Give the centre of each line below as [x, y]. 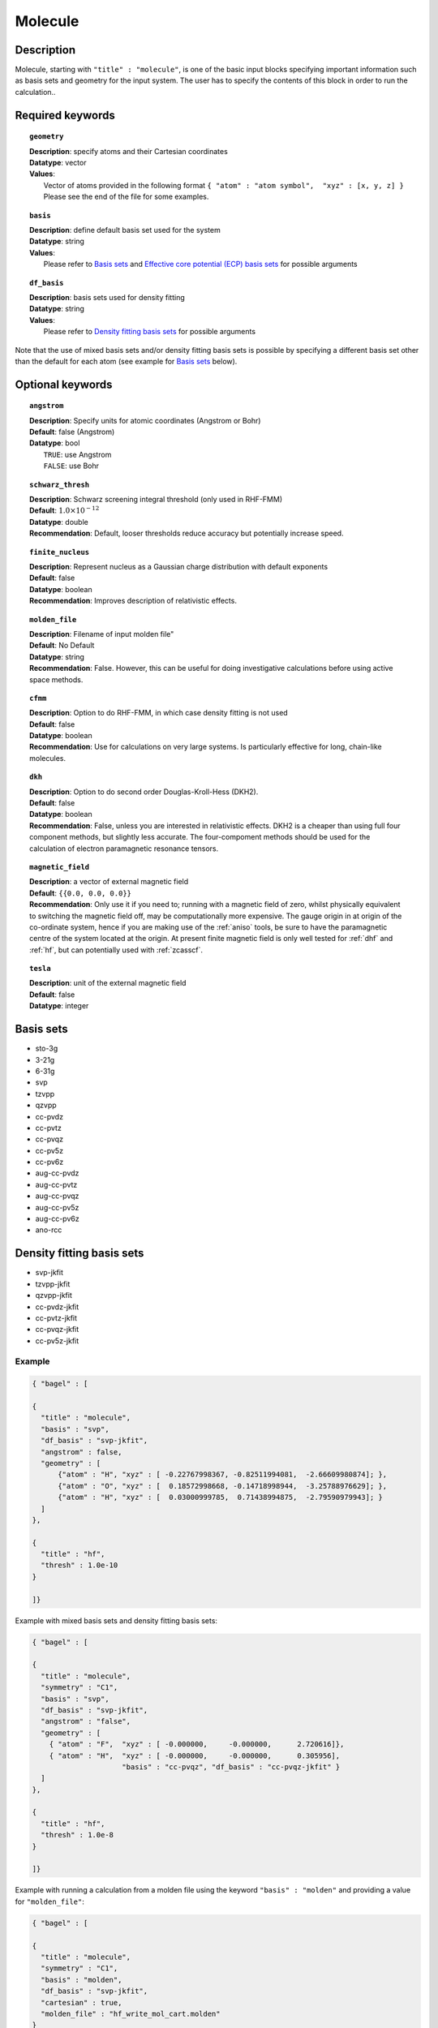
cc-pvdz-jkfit [57, 1307]
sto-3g [47, 1048]
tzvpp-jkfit [53, 1284]
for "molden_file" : [49, 1901]
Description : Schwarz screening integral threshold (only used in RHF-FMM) [156, 500]
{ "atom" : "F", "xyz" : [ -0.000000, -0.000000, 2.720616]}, [197, 1744]
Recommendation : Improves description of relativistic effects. [133, 601]
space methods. [56, 679]
